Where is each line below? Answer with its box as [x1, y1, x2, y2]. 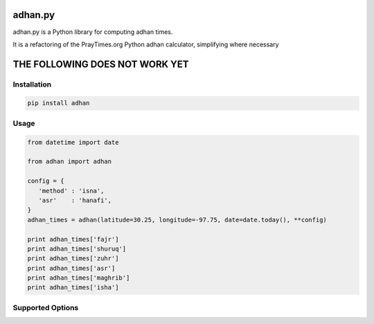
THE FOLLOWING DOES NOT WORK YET [12, 58, 189, 70]
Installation [12, 80, 52, 89]
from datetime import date [27, 138, 119, 146]
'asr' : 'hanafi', [38, 196, 112, 204]
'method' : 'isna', [38, 187, 105, 195]
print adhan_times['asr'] [27, 264, 116, 272]
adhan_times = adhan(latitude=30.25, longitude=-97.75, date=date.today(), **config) [27, 215, 327, 224]
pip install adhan [27, 99, 90, 107]
